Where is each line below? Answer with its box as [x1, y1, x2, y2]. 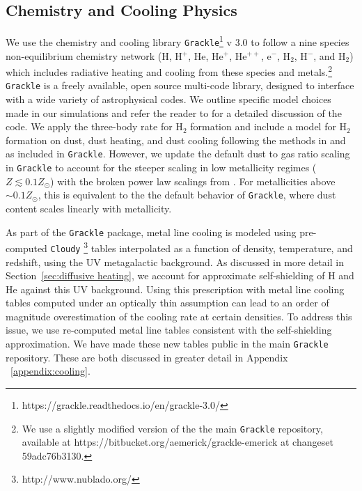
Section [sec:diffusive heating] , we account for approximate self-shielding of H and [6, 268, 354, 283]
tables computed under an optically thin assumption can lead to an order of [6, 295, 329, 310]
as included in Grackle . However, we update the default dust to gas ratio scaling [6, 146, 350, 161]
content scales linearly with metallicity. [6, 201, 172, 215]
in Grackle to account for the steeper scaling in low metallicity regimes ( [6, 160, 317, 175]
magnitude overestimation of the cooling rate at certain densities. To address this [6, 309, 352, 323]
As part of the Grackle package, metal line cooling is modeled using [6, 224, 297, 239]
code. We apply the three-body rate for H [6, 119, 183, 134]
